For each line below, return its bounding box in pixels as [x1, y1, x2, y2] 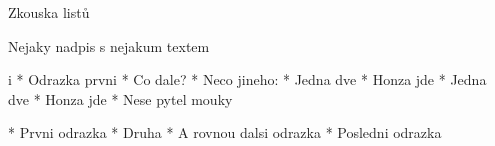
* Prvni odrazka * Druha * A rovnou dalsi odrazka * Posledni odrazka [8, 122, 442, 143]
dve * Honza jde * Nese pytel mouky [8, 88, 233, 109]
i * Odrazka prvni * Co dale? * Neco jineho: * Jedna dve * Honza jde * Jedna [8, 69, 487, 90]
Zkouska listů [8, 2, 90, 22]
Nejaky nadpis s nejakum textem [8, 35, 210, 56]
